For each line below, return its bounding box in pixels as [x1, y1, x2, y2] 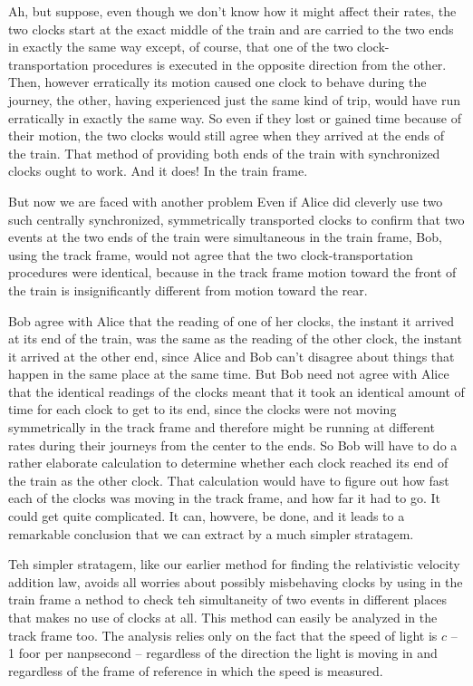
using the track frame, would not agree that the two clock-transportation [8, 245, 413, 264]
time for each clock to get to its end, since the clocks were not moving [8, 400, 397, 419]
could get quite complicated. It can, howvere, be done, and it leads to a [8, 507, 405, 526]
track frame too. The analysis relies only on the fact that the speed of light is [8, 625, 438, 644]
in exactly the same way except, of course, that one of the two [8, 37, 353, 56]
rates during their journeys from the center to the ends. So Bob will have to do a [8, 435, 458, 454]
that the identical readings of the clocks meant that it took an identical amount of [8, 382, 465, 401]
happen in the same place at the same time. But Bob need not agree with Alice [8, 364, 449, 383]
